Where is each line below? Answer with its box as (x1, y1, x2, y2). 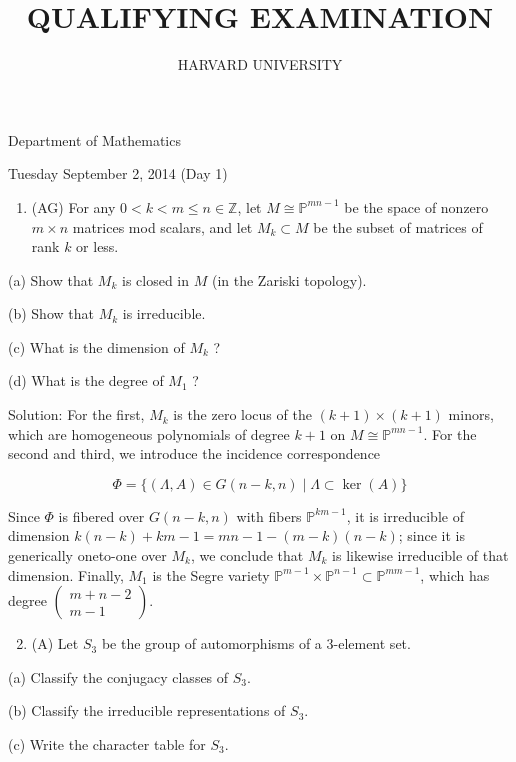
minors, (448, 404, 494, 425)
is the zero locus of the (173, 404, 312, 425)
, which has (420, 564, 490, 585)
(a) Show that (8, 269, 94, 290)
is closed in (121, 269, 190, 290)
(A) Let (31, 633, 79, 654)
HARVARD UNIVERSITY (177, 54, 343, 75)
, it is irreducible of (346, 505, 464, 526)
